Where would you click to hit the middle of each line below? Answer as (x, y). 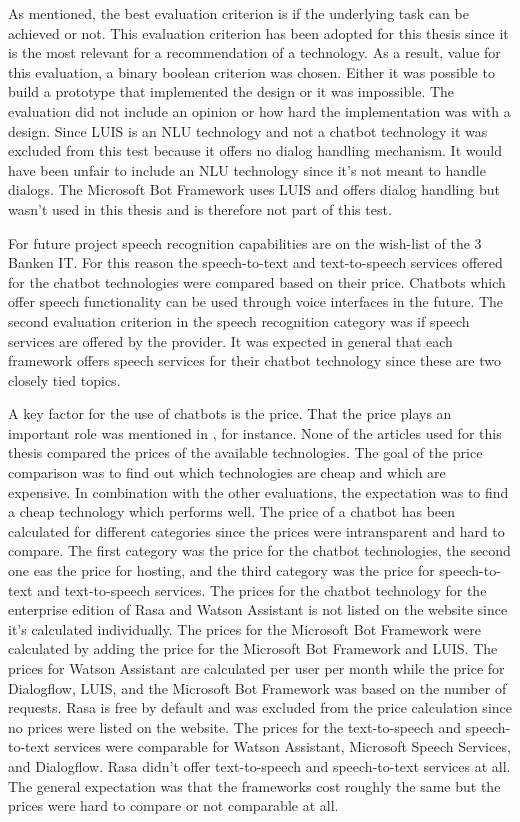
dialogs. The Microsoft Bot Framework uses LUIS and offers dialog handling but (254, 189)
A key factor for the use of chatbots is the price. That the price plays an (230, 413)
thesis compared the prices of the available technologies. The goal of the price (245, 452)
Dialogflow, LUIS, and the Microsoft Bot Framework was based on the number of (257, 687)
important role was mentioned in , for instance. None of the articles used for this (255, 432)
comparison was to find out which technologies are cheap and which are (227, 472)
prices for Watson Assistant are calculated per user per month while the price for (256, 668)
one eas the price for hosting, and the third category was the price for (221, 570)
